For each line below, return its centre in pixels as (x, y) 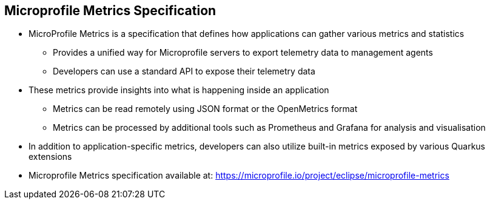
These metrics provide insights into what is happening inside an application (179, 90)
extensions (50, 157)
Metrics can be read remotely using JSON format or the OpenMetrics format (205, 109)
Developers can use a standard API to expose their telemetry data (184, 71)
